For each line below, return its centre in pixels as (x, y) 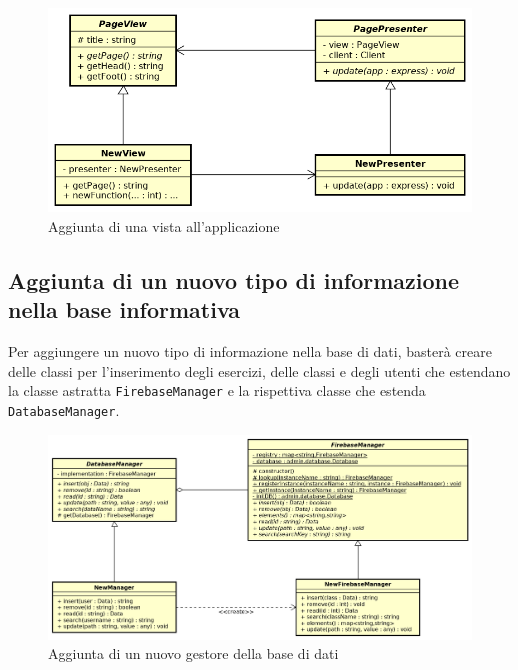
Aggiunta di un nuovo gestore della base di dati (193, 653)
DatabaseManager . (64, 409)
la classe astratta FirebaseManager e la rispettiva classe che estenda (217, 390)
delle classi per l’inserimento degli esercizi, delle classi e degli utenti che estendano (259, 370)
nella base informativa (124, 309)
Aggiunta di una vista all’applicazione (164, 225)
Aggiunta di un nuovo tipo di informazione (234, 279)
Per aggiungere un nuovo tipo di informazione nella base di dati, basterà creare (250, 351)
